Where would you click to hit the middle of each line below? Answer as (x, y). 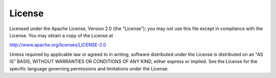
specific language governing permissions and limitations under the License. (89, 68)
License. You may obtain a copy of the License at (61, 35)
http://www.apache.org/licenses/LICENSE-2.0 (58, 45)
